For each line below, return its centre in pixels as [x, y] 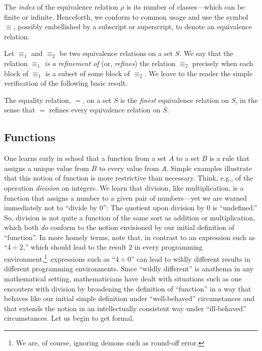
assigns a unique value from [47, 168]
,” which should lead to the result [75, 247]
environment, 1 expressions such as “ [60, 258]
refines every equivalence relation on [105, 110]
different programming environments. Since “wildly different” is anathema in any [129, 269]
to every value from [129, 168]
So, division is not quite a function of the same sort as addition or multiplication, [129, 217]
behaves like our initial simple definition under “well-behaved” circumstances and [129, 298]
